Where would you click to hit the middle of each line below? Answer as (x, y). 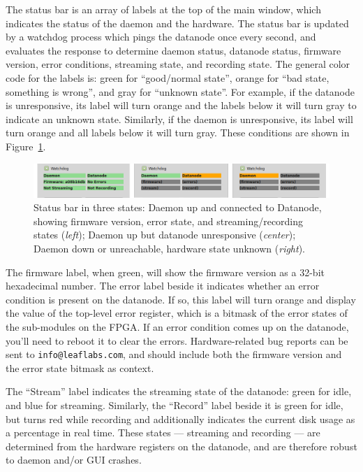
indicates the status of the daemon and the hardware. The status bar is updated (177, 23)
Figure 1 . (26, 146)
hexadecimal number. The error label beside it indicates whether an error (163, 286)
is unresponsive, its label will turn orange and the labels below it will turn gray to (181, 105)
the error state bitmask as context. (80, 367)
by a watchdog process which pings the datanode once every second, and (161, 37)
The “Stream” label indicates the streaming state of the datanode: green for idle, (179, 391)
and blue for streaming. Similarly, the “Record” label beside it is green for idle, (175, 405)
